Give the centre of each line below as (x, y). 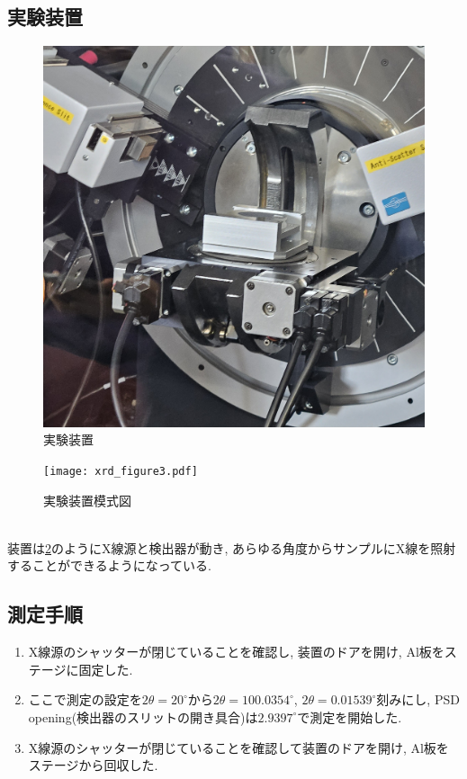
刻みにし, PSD (418, 699)
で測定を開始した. (350, 716)
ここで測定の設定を (85, 699)
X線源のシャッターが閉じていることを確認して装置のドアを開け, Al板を (238, 747)
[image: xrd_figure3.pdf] (121, 471)
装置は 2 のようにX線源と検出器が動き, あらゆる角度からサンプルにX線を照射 (232, 547)
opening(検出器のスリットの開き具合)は (143, 716)
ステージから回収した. (93, 765)
